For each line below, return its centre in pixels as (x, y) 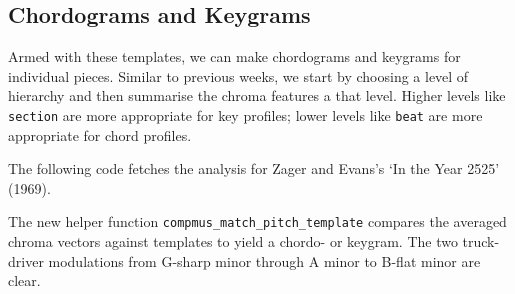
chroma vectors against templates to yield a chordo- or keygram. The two (233, 241)
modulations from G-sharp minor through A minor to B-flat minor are (264, 260)
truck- (481, 241)
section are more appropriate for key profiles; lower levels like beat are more (245, 114)
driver (26, 260)
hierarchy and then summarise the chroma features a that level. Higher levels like (257, 95)
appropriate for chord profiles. (100, 134)
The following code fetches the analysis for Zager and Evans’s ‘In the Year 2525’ (254, 168)
